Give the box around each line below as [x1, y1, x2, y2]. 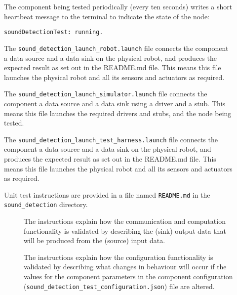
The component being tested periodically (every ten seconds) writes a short [4, 1, 233, 11]
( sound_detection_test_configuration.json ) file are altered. [24, 281, 215, 291]
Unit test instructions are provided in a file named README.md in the [4, 189, 210, 200]
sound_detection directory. [4, 199, 88, 210]
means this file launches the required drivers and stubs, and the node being [4, 108, 232, 118]
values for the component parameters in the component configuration [24, 271, 233, 282]
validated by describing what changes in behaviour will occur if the [24, 261, 227, 272]
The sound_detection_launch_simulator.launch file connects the [4, 88, 207, 99]
